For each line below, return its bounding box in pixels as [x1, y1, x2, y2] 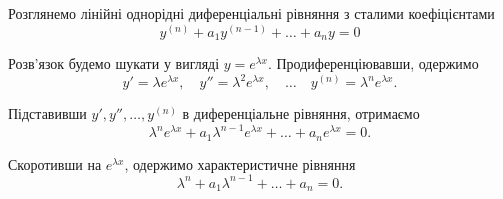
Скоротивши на [8, 153, 102, 174]
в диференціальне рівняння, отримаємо [182, 103, 420, 124]
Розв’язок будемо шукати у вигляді [8, 53, 220, 74]
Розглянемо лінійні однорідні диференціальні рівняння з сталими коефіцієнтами [8, 3, 495, 23]
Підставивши [8, 103, 87, 124]
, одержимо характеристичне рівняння [124, 153, 356, 174]
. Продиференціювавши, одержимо [267, 53, 479, 74]
